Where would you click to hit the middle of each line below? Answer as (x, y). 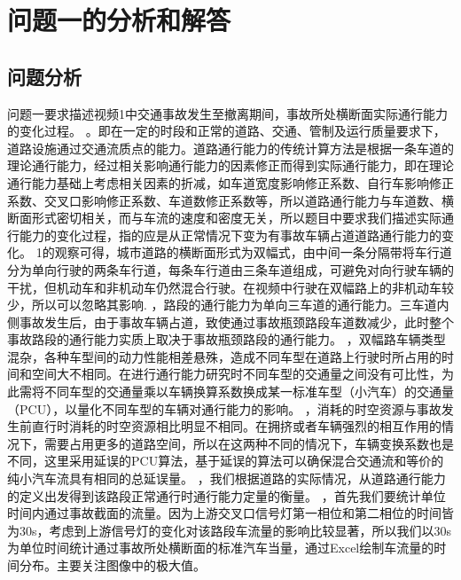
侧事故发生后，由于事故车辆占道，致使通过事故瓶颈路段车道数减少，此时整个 (230, 321)
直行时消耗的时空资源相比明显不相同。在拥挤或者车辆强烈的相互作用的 (236, 426)
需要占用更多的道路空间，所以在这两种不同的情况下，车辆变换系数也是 (249, 443)
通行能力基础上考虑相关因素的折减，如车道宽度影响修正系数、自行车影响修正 (230, 182)
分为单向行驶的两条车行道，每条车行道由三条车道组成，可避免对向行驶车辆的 (230, 269)
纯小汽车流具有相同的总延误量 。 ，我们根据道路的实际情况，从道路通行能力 (227, 478)
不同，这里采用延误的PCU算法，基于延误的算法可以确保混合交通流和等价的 (226, 461)
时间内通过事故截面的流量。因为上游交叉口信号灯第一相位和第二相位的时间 (224, 513)
